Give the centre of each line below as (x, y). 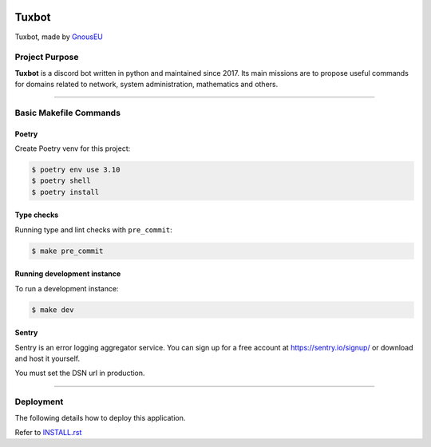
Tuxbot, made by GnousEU (59, 37)
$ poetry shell (61, 181)
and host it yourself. (47, 358)
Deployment (39, 402)
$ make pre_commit (67, 251)
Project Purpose (47, 57)
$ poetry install (65, 192)
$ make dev (53, 310)
